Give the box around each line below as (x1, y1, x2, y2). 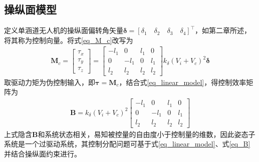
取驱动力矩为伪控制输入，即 (4, 76, 95, 87)
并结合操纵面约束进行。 (4, 148, 81, 158)
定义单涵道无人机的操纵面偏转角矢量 (4, 25, 123, 35)
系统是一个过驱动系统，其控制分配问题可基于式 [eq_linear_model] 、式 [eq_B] (4, 138, 250, 149)
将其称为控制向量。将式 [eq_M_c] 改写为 (4, 34, 133, 45)
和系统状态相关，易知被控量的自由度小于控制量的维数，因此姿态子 (38, 128, 255, 139)
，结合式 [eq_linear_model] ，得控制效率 (119, 76, 246, 87)
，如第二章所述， (195, 25, 251, 35)
